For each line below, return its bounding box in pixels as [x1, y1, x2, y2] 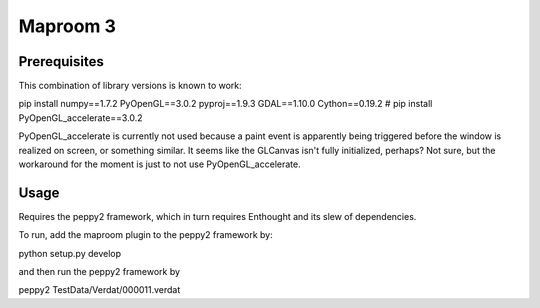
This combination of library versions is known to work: [18, 80, 242, 92]
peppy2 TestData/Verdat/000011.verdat [18, 284, 181, 296]
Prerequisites [18, 53, 104, 70]
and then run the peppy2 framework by [18, 266, 180, 278]
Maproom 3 [18, 15, 117, 37]
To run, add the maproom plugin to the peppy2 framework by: [18, 229, 274, 241]
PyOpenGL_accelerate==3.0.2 [18, 111, 144, 124]
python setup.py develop [18, 247, 122, 259]
